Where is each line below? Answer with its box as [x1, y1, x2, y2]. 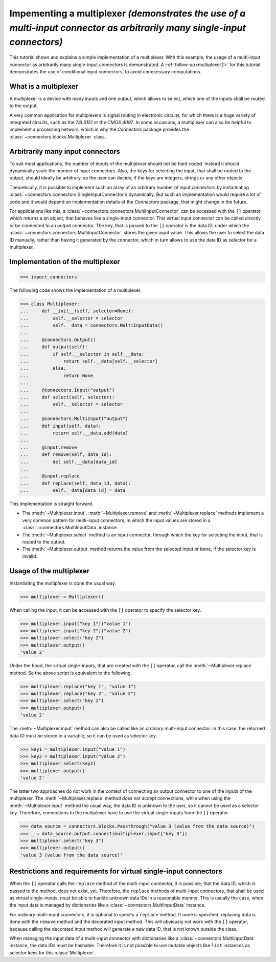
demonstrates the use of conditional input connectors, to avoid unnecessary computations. [9, 68, 202, 74]
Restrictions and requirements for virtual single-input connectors [9, 867, 222, 876]
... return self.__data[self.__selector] [20, 358, 158, 364]
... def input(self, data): [20, 423, 102, 429]
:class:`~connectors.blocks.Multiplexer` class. [9, 133, 106, 139]
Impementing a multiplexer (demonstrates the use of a [9, 8, 246, 19]
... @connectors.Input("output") [20, 387, 115, 393]
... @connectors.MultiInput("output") [20, 416, 128, 422]
